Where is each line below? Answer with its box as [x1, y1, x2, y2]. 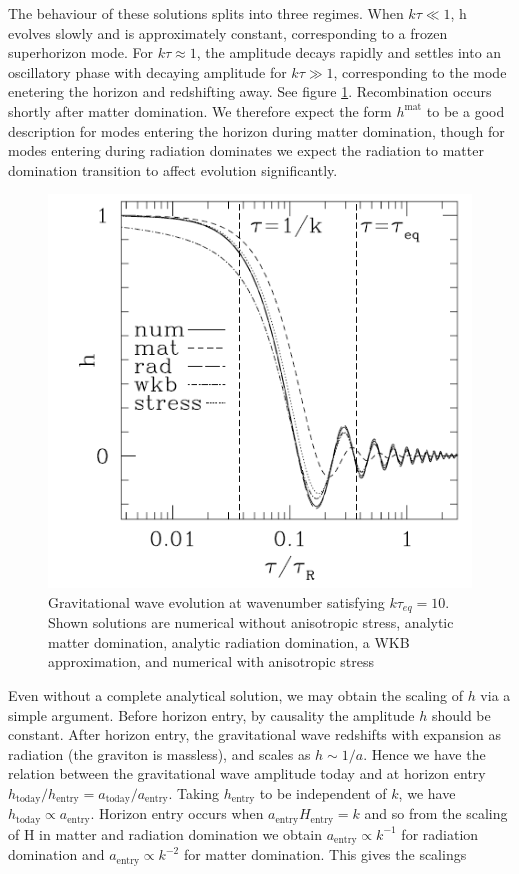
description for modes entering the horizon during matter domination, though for [8, 120, 505, 141]
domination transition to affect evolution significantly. [8, 159, 338, 180]
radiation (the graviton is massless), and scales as [8, 743, 311, 764]
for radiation [401, 823, 479, 844]
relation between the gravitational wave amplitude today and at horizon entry [8, 763, 486, 784]
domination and [8, 844, 105, 865]
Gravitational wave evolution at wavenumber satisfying [48, 591, 385, 612]
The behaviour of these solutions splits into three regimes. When [8, 3, 404, 23]
